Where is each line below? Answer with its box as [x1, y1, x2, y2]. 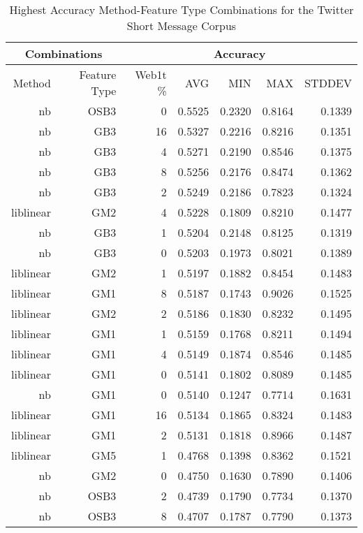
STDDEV [304, 74, 352, 91]
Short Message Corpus [126, 17, 237, 34]
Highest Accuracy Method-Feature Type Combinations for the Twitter [9, 1, 354, 17]
